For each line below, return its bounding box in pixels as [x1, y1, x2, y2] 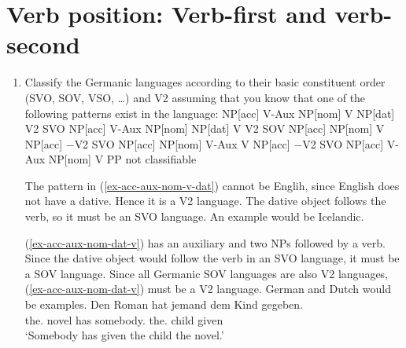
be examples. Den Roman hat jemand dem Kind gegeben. [24, 296, 303, 313]
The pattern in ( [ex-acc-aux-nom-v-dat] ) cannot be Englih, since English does [24, 177, 400, 193]
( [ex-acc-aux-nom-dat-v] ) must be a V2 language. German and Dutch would [24, 280, 391, 297]
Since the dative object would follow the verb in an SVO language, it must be [24, 250, 400, 266]
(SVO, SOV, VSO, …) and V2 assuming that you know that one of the [24, 89, 366, 105]
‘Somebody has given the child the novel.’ [24, 327, 224, 343]
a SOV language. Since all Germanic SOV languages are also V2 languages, [24, 265, 389, 281]
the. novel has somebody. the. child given [24, 311, 223, 328]
